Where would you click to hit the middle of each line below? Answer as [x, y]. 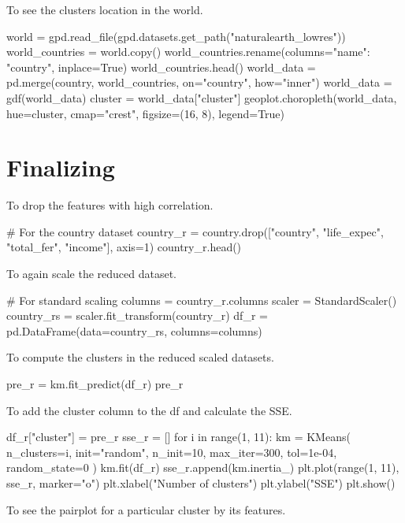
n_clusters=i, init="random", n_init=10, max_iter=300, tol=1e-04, [172, 452]
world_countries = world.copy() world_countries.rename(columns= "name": [188, 52]
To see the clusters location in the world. [105, 9]
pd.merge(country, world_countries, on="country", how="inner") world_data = [199, 82]
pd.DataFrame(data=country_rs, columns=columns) [134, 330]
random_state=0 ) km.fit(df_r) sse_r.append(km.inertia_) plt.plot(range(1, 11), [203, 467]
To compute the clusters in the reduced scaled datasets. [140, 357]
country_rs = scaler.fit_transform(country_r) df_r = [137, 315]
